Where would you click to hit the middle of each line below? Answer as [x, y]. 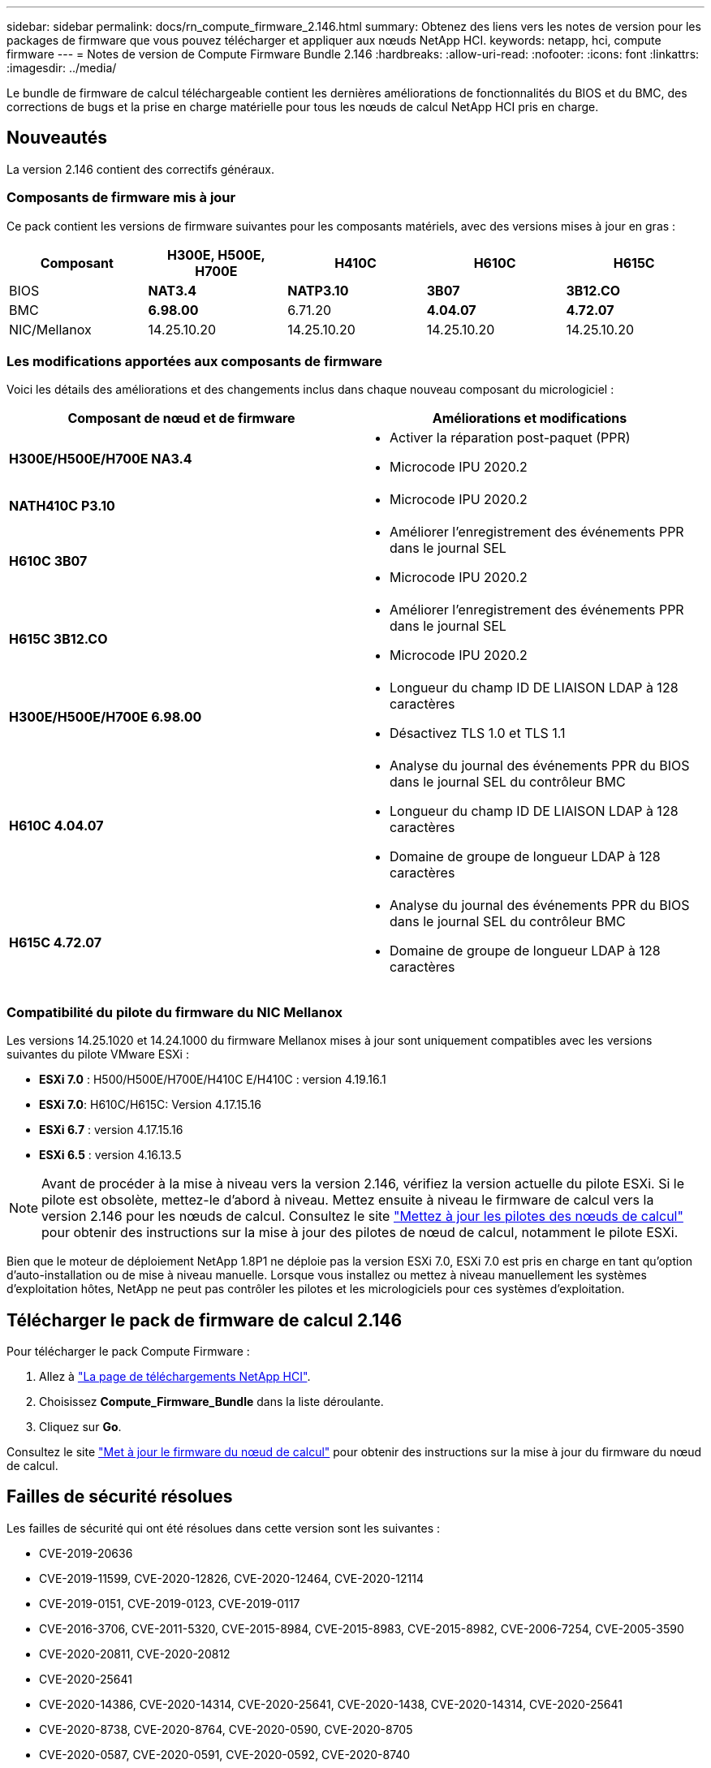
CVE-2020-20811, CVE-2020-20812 [135, 1654]
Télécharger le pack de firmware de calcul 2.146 [205, 1320]
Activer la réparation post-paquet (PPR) [510, 438]
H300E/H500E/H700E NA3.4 [101, 459]
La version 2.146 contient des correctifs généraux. [141, 169]
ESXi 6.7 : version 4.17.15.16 [111, 1130]
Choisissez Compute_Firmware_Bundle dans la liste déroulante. [211, 1401]
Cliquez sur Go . [80, 1426]
